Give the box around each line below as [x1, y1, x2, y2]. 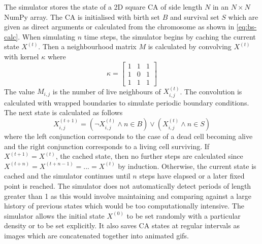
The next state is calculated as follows [4, 107, 123, 118]
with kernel [4, 51, 39, 61]
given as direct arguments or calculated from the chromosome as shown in [4, 21, 235, 32]
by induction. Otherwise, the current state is [118, 160, 256, 171]
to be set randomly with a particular [126, 210, 241, 221]
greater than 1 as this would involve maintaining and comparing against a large [4, 190, 251, 201]
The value [4, 86, 35, 96]
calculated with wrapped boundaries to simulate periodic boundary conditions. [4, 97, 249, 108]
